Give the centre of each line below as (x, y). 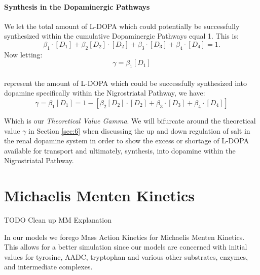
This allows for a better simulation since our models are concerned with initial (126, 247)
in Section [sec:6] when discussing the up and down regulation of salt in (139, 130)
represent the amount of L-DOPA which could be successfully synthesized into (126, 83)
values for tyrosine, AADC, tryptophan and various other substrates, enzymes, (126, 256)
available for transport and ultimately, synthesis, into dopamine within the (120, 150)
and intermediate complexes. (48, 267)
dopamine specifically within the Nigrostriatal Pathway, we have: (105, 93)
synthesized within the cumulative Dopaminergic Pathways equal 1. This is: (121, 36)
